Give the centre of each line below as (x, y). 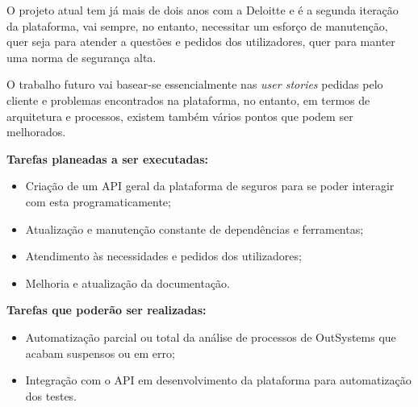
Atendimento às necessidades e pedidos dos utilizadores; (163, 256)
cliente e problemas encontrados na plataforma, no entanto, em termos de (188, 100)
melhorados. (36, 132)
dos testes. (51, 395)
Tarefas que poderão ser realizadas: (107, 310)
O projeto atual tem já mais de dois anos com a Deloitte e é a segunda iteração (203, 10)
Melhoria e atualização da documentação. (127, 282)
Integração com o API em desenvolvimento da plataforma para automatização (218, 380)
